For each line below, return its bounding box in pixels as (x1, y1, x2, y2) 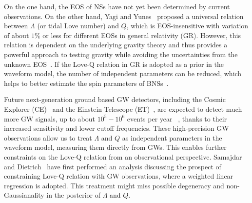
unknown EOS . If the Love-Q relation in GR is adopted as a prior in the (4, 59, 224, 69)
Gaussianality (4, 190, 44, 200)
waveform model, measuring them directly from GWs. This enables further (4, 142, 227, 152)
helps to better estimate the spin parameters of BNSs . (4, 78, 169, 88)
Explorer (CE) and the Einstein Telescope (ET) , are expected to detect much (4, 103, 242, 114)
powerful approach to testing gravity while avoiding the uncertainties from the (4, 49, 238, 59)
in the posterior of (46, 190, 100, 200)
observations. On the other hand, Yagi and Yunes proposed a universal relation (4, 11, 244, 21)
